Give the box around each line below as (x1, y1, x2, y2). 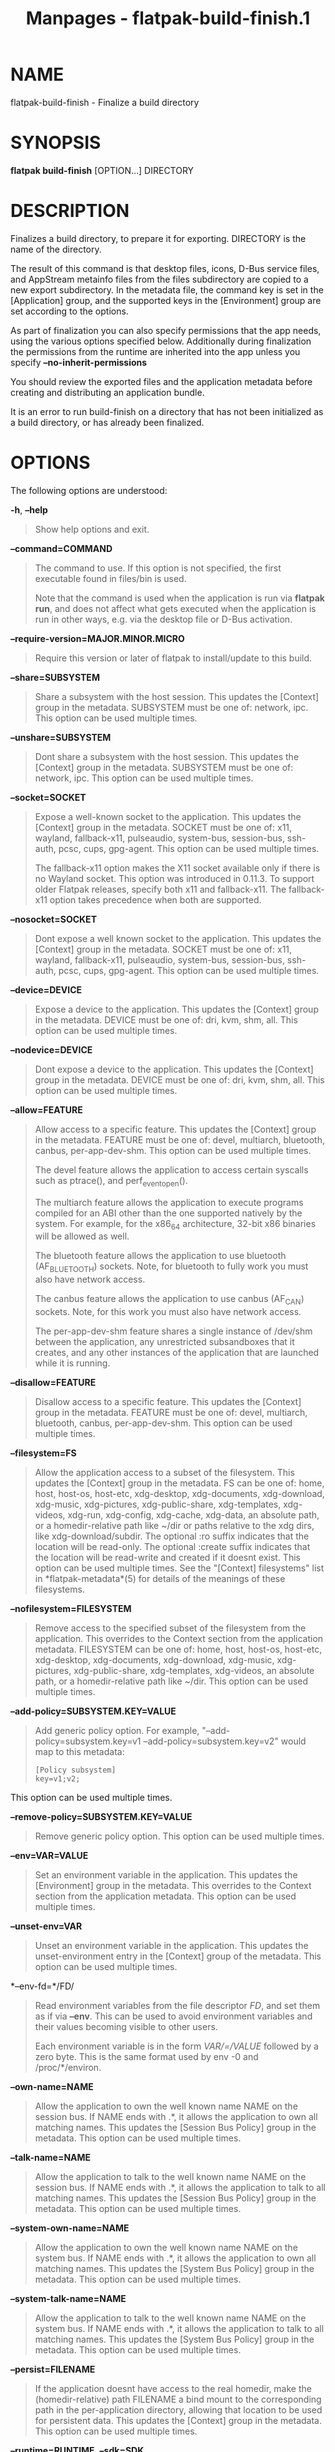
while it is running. (34, 1357, 111, 1369)
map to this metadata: (34, 1745, 125, 1757)
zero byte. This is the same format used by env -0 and (34, 2050, 259, 2062)
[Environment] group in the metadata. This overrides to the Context (34, 1879, 312, 1891)
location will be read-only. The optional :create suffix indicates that (34, 1540, 311, 1552)
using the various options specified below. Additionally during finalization (10, 335, 312, 347)
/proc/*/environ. (34, 2061, 102, 2073)
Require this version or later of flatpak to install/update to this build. (34, 652, 313, 664)
